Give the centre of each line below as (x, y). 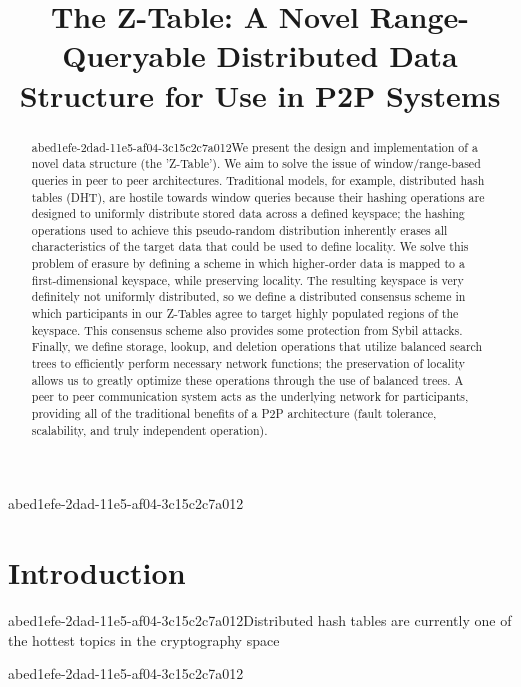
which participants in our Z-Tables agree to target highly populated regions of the (245, 313)
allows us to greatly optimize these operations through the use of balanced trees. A (247, 379)
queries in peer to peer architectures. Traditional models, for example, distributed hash (258, 179)
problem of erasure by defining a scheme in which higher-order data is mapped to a (248, 263)
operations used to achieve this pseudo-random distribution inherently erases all (239, 229)
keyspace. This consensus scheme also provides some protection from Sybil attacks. (247, 329)
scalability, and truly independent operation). (149, 429)
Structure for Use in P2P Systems (260, 94)
